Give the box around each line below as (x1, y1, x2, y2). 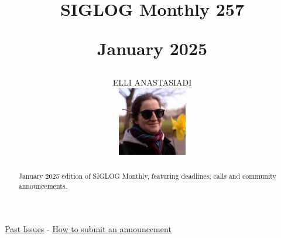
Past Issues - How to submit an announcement (5, 223, 172, 235)
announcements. (18, 181, 67, 191)
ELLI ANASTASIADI (112, 76, 192, 88)
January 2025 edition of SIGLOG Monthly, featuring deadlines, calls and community (18, 171, 276, 181)
